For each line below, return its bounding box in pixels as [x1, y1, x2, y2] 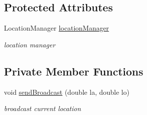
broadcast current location [4, 103, 81, 114]
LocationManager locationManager [4, 23, 109, 33]
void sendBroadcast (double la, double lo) [4, 86, 130, 97]
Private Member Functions [4, 63, 144, 78]
